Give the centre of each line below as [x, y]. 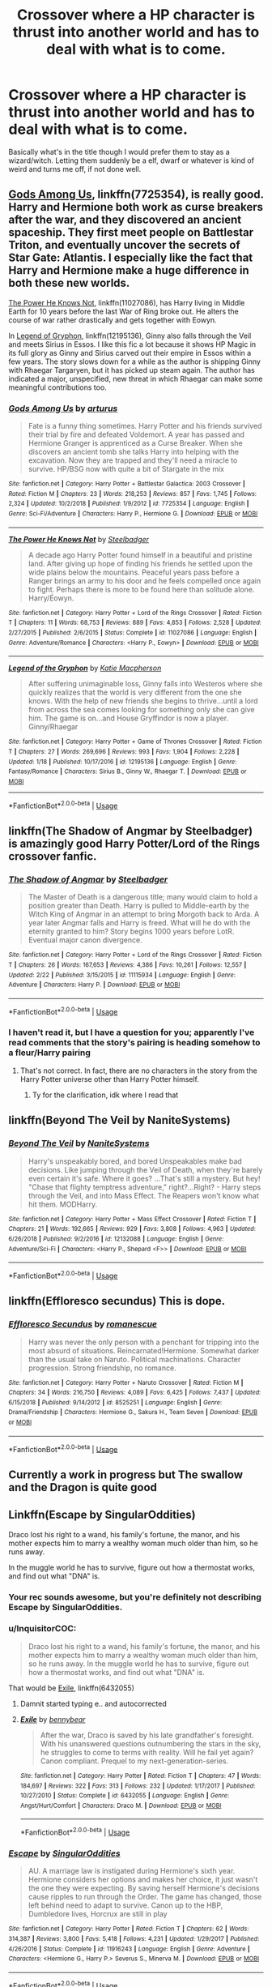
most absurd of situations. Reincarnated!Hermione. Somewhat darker [144, 1350]
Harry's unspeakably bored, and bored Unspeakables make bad [135, 1161]
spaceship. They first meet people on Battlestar [131, 233]
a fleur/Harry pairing [49, 1053]
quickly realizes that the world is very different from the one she [135, 692]
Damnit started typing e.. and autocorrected [93, 1703]
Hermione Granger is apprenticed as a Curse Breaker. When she [135, 443]
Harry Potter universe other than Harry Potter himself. [110, 1079]
